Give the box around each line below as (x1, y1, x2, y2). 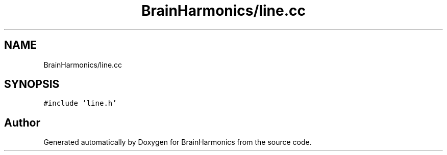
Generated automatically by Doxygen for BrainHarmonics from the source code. (43, 138, 312, 147)
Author (4, 116, 40, 129)
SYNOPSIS (4, 78, 60, 91)
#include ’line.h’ (43, 99, 117, 108)
